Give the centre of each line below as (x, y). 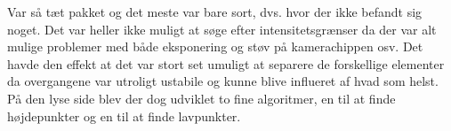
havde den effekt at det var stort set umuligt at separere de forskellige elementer (226, 63)
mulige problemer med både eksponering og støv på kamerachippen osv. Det (215, 46)
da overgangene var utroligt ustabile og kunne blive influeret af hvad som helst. (223, 81)
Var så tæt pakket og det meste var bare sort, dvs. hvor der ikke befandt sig (215, 12)
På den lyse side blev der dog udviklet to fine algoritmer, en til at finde (201, 98)
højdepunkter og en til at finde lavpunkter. (124, 116)
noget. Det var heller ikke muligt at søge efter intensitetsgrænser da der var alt (222, 29)
